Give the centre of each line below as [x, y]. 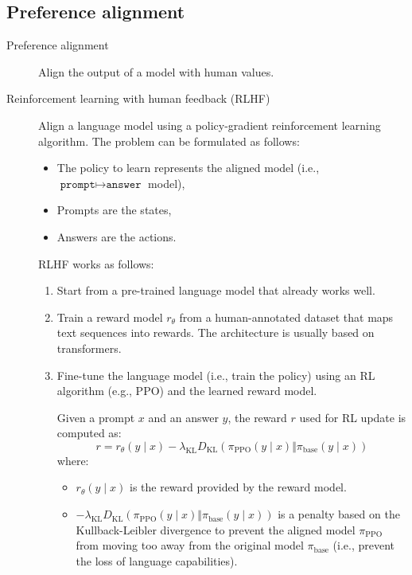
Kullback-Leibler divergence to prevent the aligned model [216, 529]
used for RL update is [353, 417]
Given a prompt [96, 417]
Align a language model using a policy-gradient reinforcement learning [210, 125]
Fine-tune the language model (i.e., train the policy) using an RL [216, 375]
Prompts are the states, [114, 210]
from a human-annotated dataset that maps [286, 317]
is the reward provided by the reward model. [238, 487]
